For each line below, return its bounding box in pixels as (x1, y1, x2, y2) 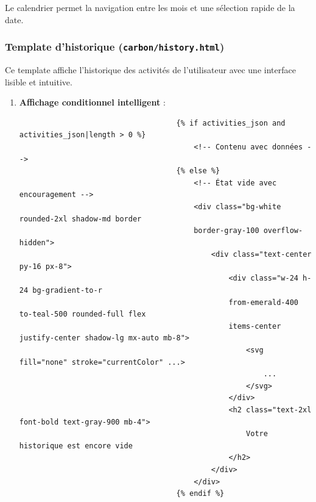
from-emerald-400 (228, 298, 298, 307)
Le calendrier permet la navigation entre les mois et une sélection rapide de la (5, 1, 295, 13)
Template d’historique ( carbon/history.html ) (5, 39, 225, 54)
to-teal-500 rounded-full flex (19, 310, 146, 319)
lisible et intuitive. (5, 75, 72, 88)
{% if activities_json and (176, 118, 286, 127)
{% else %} (176, 167, 220, 176)
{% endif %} (176, 489, 225, 498)
